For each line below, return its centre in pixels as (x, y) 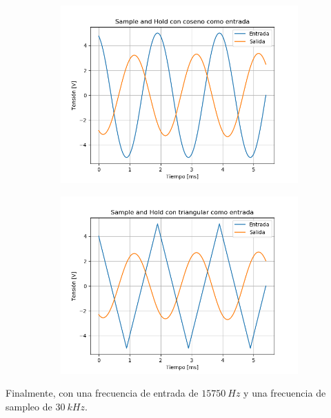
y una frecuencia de (285, 393)
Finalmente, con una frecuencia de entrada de (102, 393)
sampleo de (29, 406)
